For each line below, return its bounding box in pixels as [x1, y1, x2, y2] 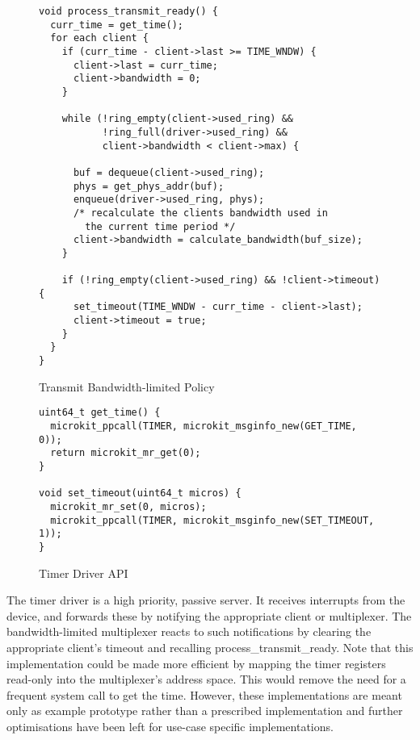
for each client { [50, 32, 149, 44]
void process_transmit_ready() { [39, 6, 218, 17]
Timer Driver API [39, 564, 128, 581]
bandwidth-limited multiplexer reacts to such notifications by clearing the [6, 623, 372, 640]
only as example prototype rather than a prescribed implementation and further [6, 702, 403, 719]
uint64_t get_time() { [39, 407, 161, 419]
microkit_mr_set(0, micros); [50, 500, 207, 512]
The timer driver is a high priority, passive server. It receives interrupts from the [6, 592, 405, 608]
